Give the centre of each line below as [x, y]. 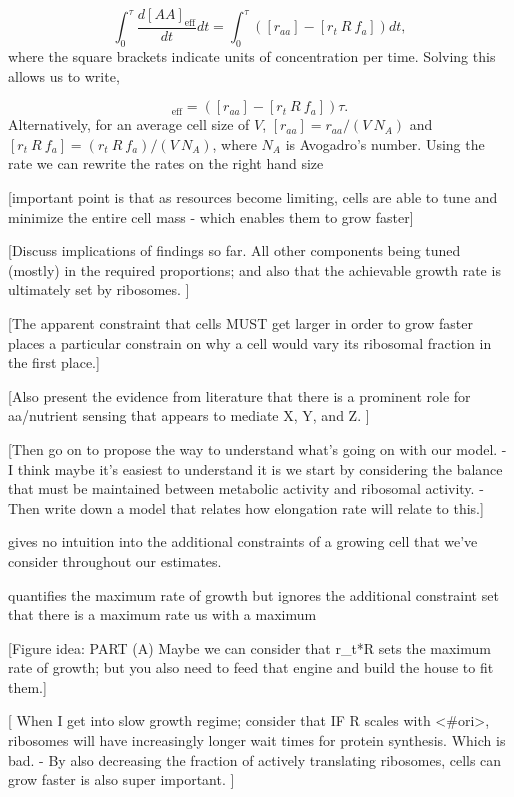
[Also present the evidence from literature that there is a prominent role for [239, 395]
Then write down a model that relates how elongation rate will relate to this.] [246, 507]
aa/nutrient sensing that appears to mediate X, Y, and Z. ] [189, 415]
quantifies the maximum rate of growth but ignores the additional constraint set [253, 594]
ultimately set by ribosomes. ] [99, 289]
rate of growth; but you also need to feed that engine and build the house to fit [251, 667]
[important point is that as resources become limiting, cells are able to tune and [253, 197]
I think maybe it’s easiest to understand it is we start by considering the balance [255, 468]
